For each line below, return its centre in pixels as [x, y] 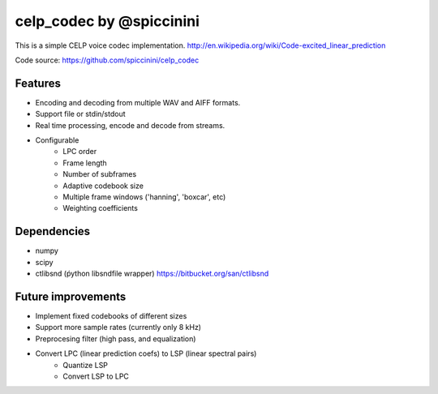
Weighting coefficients [100, 208]
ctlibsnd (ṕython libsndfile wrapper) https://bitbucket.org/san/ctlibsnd [152, 274]
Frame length [85, 163]
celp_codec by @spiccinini [107, 21]
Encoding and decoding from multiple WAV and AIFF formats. [138, 102]
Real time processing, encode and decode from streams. [130, 125]
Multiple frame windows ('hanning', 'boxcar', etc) [144, 197]
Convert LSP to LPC [96, 376]
